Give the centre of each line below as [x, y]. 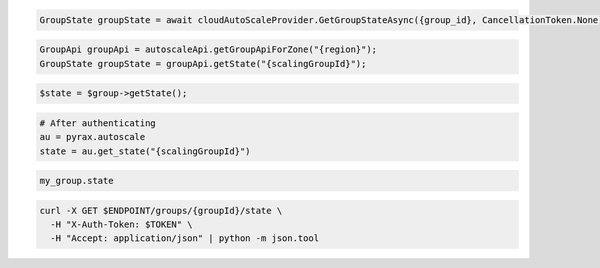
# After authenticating [98, 123]
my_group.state [76, 181]
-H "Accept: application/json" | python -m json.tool [185, 238]
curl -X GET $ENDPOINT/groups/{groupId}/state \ [161, 210]
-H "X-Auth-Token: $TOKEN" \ [122, 224]
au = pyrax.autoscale [92, 137]
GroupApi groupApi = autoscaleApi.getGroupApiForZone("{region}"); [208, 49]
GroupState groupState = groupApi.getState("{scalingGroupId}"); [203, 63]
